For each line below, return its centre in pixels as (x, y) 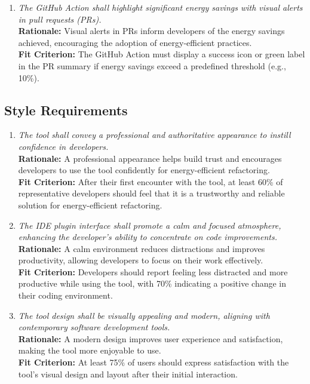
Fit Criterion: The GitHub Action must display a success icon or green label (162, 54)
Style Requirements (66, 110)
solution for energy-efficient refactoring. (90, 205)
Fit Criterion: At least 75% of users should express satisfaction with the (154, 362)
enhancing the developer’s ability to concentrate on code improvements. (148, 237)
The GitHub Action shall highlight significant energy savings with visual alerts (160, 7)
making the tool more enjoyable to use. (90, 350)
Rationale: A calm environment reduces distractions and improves (142, 248)
